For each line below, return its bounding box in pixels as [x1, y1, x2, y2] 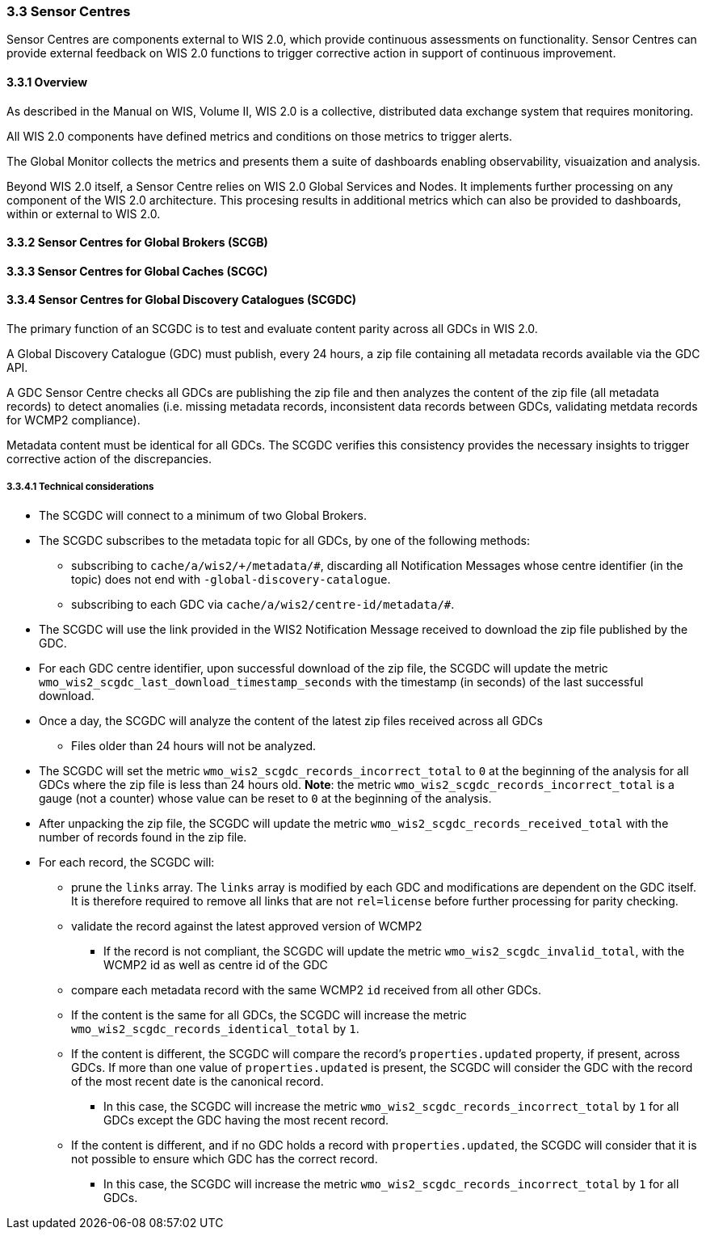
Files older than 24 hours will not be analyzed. [71, 738, 317, 753]
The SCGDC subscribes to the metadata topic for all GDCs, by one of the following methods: [39, 533, 530, 547]
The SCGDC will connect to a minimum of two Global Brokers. [39, 508, 367, 522]
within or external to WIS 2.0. [6, 206, 161, 221]
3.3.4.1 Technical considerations [6, 481, 154, 493]
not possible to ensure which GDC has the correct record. [71, 1151, 378, 1166]
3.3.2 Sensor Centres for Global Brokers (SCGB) [6, 235, 268, 250]
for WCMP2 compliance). [6, 413, 141, 428]
